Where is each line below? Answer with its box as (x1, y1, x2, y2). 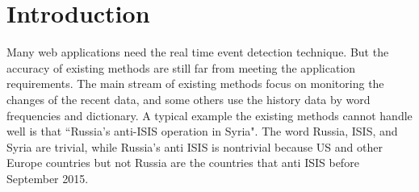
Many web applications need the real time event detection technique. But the (6, 44, 389, 61)
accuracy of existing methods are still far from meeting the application (6, 59, 356, 76)
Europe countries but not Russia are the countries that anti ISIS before (6, 154, 359, 171)
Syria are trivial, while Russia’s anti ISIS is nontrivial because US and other (6, 138, 383, 155)
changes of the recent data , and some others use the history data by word (6, 90, 371, 107)
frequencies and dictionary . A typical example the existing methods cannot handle (6, 106, 413, 123)
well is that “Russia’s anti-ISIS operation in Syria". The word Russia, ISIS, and (6, 123, 398, 140)
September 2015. (6, 169, 89, 186)
